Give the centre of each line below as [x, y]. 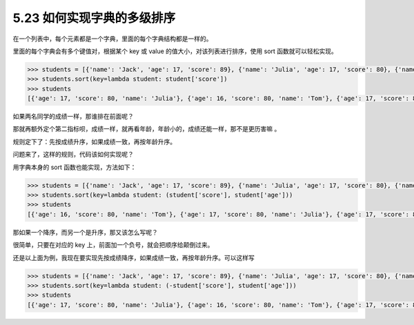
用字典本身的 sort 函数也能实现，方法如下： [75, 167]
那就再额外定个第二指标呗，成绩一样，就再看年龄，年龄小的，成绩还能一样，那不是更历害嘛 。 [147, 129]
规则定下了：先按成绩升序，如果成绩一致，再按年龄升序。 [94, 141]
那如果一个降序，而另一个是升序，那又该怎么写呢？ [85, 232]
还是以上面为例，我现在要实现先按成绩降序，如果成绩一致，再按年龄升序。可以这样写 [134, 257]
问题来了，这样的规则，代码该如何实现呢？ [73, 155]
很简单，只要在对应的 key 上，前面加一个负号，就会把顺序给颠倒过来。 [113, 245]
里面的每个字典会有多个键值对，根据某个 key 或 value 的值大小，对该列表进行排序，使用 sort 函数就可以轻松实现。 [175, 51]
